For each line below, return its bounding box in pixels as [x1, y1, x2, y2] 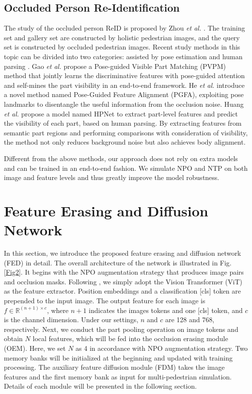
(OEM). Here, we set [4, 343, 66, 353]
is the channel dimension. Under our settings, [4, 314, 139, 325]
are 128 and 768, [165, 314, 215, 325]
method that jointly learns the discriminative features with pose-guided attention [4, 70, 245, 81]
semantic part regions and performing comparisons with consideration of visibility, [4, 127, 248, 137]
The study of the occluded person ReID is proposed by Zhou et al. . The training [4, 23, 245, 33]
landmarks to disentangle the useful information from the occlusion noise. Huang [4, 98, 244, 109]
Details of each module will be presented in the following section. [4, 381, 197, 391]
